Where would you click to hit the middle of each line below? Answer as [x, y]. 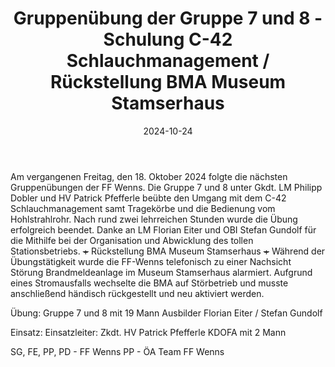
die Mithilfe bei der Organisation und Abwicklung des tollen [132, 240]
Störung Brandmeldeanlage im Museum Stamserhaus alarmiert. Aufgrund [161, 272]
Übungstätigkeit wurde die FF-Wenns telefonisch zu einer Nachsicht [151, 261]
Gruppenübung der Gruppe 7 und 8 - [168, 18]
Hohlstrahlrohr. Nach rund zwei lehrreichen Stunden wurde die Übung [154, 219]
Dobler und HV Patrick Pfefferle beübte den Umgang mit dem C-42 [148, 198]
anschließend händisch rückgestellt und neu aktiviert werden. [137, 293]
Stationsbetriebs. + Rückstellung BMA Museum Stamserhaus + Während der [168, 251]
